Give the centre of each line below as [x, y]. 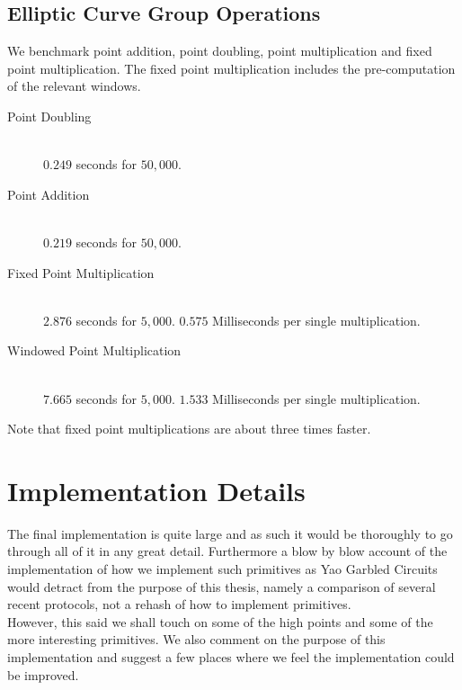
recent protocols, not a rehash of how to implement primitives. [179, 604]
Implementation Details [156, 490]
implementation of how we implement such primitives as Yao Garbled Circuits [222, 569]
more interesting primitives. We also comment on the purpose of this [196, 639]
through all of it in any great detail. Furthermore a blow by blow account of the [227, 551]
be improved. [43, 674]
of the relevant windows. [74, 86]
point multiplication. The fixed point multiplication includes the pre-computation [231, 68]
